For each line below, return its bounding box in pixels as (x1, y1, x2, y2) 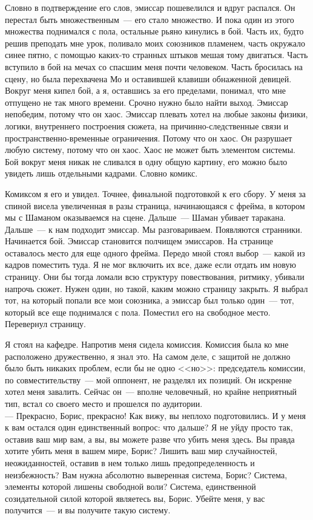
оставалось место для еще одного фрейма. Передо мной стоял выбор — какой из (5, 246, 305, 259)
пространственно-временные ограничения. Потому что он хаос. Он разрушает (5, 131, 292, 144)
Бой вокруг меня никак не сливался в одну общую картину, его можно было (5, 155, 288, 167)
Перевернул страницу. (5, 317, 86, 330)
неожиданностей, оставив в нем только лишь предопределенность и (5, 456, 255, 469)
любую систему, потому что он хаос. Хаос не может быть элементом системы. (5, 143, 295, 156)
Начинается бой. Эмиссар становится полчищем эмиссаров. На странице (5, 235, 273, 247)
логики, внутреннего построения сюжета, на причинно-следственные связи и (5, 119, 289, 132)
